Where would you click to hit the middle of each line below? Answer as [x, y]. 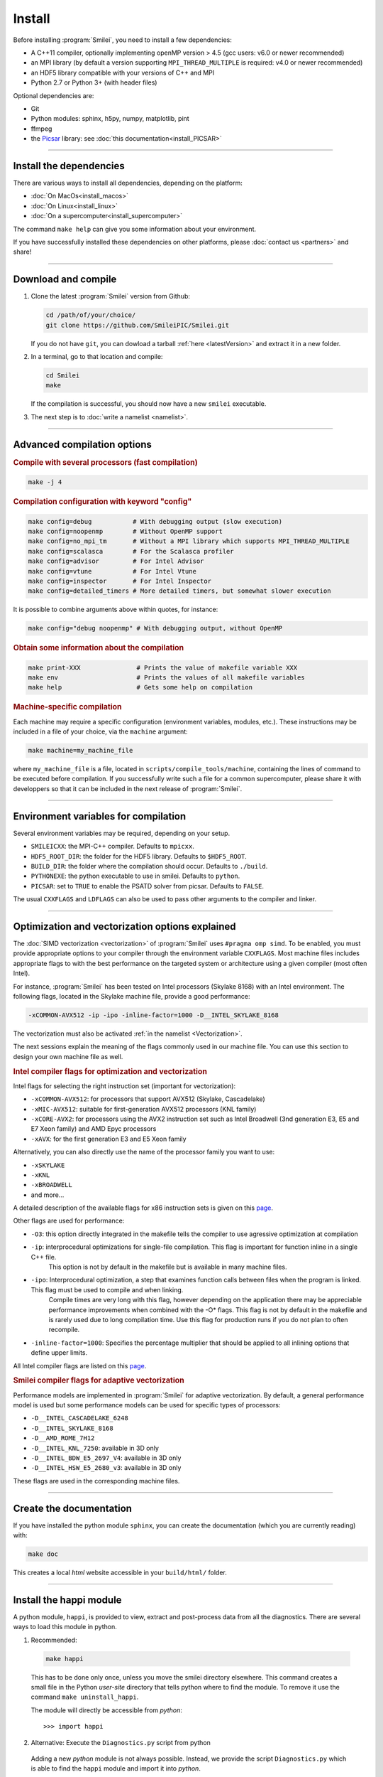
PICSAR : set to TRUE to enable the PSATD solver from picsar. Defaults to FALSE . [147, 886]
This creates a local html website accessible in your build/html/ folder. [120, 1572]
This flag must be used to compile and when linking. [107, 1289]
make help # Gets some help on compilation [140, 687]
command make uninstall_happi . [85, 1697]
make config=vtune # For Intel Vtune [112, 571]
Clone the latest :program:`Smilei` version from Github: [111, 296]
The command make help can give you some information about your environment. [135, 229]
